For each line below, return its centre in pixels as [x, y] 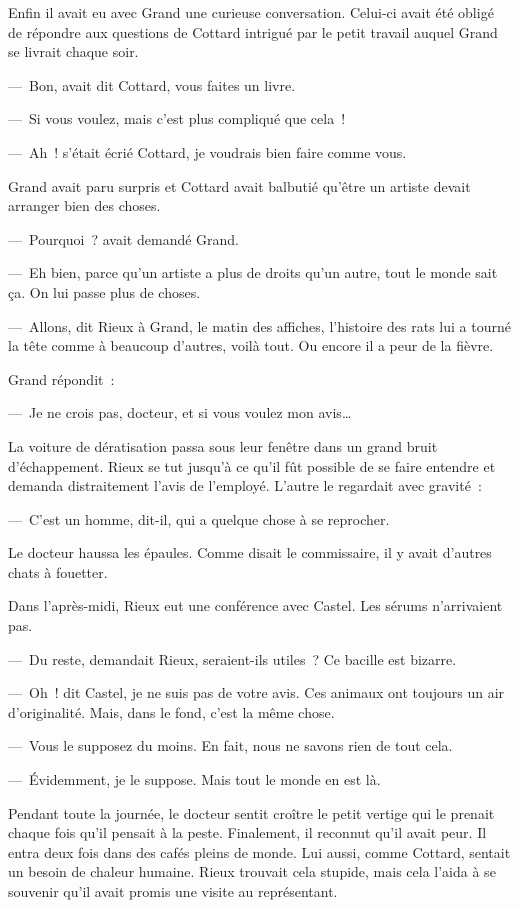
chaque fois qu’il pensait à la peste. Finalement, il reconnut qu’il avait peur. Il [247, 832]
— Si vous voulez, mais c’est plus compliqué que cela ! [177, 118]
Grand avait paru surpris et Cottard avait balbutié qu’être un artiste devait [239, 185]
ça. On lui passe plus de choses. [104, 291]
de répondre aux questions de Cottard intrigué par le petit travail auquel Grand [253, 31]
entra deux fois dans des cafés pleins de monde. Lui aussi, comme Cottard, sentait [259, 851]
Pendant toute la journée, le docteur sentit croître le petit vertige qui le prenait [251, 812]
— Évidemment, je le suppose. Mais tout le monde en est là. [194, 779]
